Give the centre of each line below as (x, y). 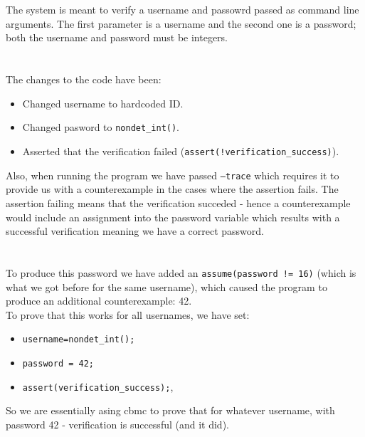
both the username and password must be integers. (117, 37)
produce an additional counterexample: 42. (99, 301)
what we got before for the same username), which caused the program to (166, 286)
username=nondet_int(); (79, 340)
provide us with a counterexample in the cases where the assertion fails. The (172, 189)
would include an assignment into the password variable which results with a (173, 217)
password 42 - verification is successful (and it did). (117, 424)
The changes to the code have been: (84, 79)
